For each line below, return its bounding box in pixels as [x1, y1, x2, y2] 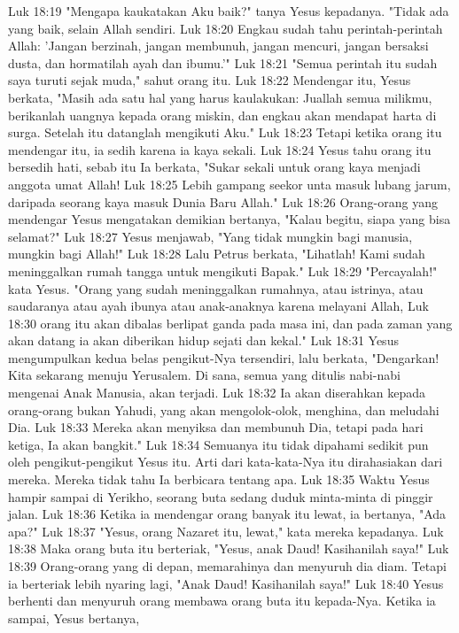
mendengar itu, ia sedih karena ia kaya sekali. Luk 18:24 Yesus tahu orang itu [8, 140, 432, 158]
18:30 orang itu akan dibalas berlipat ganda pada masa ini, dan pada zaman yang [8, 313, 453, 332]
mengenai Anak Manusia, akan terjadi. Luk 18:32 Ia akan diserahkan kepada [8, 383, 426, 402]
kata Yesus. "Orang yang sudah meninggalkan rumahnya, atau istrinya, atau [8, 279, 424, 297]
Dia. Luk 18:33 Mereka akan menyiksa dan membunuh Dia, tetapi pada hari [8, 418, 424, 436]
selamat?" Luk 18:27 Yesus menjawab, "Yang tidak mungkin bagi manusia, [8, 227, 413, 245]
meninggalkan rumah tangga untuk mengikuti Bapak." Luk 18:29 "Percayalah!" [8, 261, 438, 280]
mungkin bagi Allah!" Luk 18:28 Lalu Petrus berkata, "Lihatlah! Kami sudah [8, 244, 425, 263]
